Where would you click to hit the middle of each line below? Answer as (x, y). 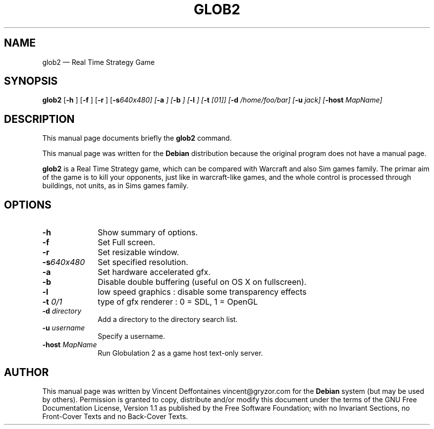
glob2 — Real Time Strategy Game (99, 62)
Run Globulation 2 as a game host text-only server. (180, 353)
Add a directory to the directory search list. (168, 320)
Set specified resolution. (143, 262)
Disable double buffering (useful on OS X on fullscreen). (202, 282)
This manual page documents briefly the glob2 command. (137, 138)
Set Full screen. (127, 242)
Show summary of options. (148, 233)
